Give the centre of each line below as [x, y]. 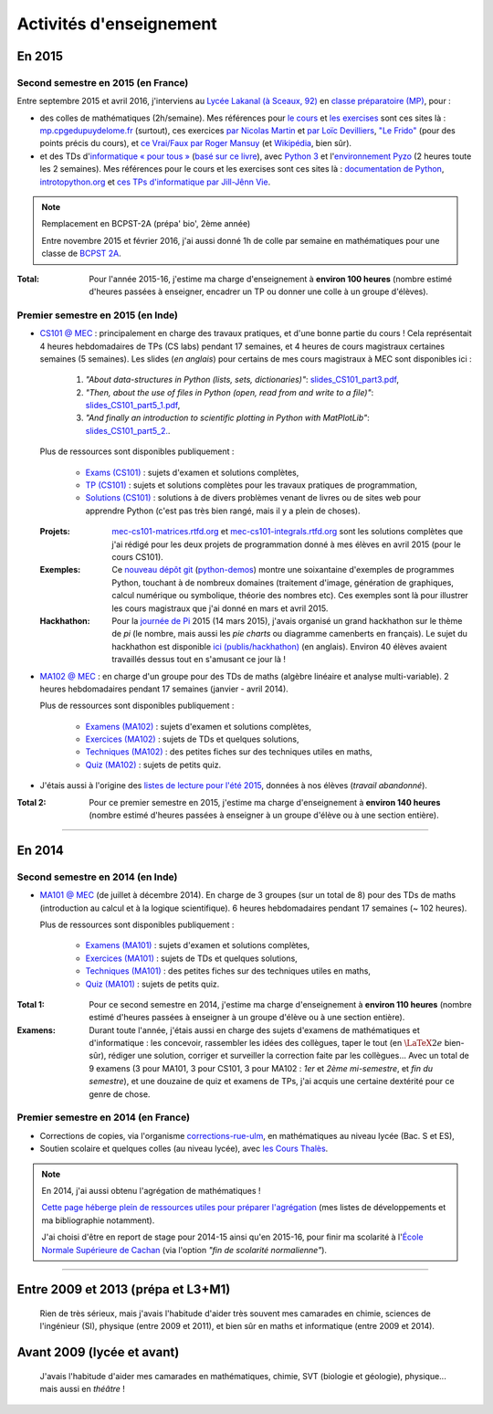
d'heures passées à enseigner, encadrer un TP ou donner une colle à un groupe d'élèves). [259, 291]
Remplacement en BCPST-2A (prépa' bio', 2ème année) [146, 224]
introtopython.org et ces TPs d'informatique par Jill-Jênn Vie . [155, 182]
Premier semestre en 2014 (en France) [104, 1117]
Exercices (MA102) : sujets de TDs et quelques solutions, [192, 739]
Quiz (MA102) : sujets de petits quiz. [153, 765]
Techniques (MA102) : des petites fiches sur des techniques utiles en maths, [229, 752]
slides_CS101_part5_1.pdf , [133, 406]
